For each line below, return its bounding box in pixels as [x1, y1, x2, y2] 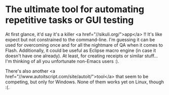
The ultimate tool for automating [5, 4, 145, 15]
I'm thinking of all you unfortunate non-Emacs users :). [5, 58, 119, 64]
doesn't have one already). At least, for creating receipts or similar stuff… [5, 52, 158, 59]
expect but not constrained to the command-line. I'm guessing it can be [5, 37, 155, 43]
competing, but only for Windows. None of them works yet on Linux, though [5, 79, 164, 85]
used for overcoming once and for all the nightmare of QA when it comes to [5, 42, 163, 48]
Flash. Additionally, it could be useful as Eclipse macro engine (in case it [5, 47, 156, 53]
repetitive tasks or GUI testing [5, 14, 134, 26]
